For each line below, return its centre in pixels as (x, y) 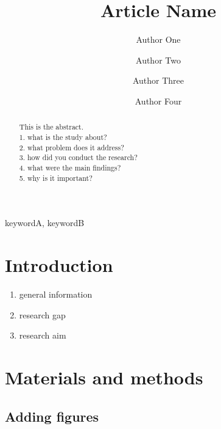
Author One (158, 39)
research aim (43, 335)
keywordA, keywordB (45, 223)
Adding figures (52, 416)
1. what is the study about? (63, 137)
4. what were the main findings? (70, 167)
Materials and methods (104, 377)
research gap (42, 314)
